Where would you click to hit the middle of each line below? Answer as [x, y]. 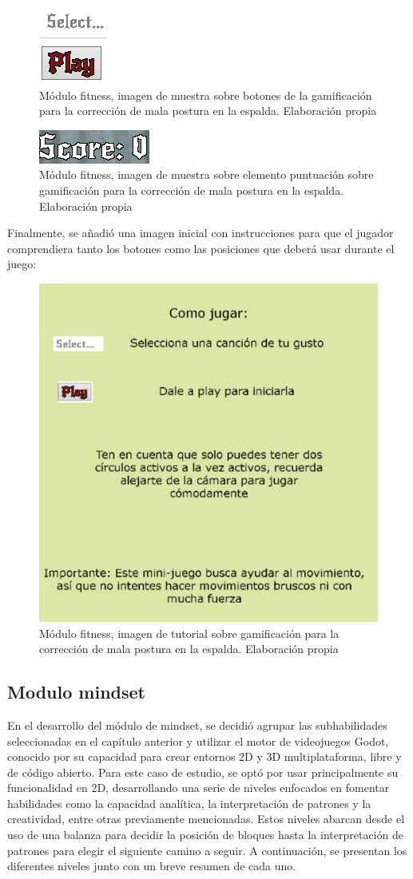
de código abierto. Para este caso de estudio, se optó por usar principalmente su [203, 772]
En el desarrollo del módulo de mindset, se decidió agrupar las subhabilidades [197, 725]
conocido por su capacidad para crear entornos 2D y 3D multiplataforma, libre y [205, 756]
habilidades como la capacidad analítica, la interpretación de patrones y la [189, 803]
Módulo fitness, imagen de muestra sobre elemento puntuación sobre [206, 174]
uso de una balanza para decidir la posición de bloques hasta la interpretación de [205, 835]
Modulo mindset [76, 692]
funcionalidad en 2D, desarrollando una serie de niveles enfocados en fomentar [199, 788]
